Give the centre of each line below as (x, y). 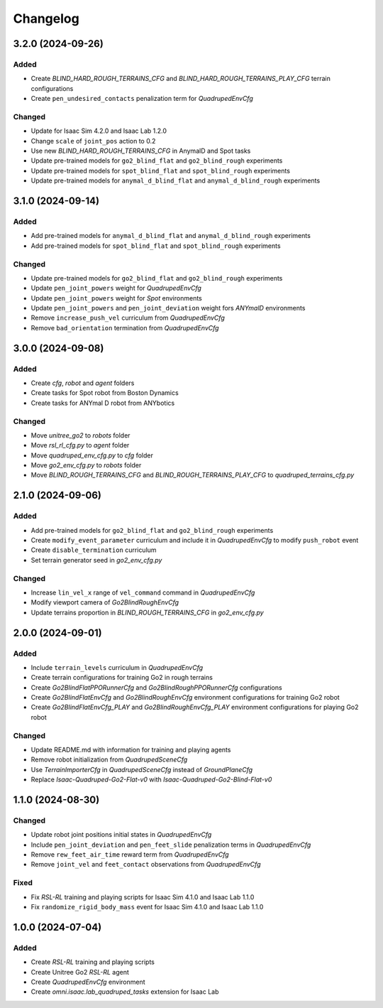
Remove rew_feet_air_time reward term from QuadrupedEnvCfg (130, 855)
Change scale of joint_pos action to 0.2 (93, 141)
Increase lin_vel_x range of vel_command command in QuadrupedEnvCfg (143, 592)
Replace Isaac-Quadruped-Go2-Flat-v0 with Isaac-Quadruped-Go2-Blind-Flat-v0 (151, 780)
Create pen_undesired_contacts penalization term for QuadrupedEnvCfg (142, 99)
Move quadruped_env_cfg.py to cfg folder (92, 455)
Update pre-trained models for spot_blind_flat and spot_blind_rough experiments (161, 170)
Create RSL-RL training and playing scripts (93, 962)
